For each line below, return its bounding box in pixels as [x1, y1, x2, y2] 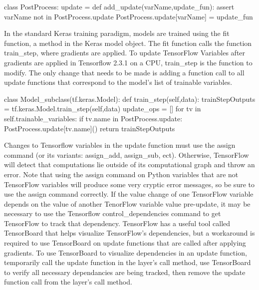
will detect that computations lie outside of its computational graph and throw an [4, 159, 255, 170]
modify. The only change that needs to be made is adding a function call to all [4, 67, 245, 77]
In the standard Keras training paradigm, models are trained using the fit [4, 28, 230, 38]
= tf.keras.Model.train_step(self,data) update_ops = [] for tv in [4, 103, 201, 114]
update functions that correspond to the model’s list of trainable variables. [4, 77, 233, 87]
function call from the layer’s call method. [4, 277, 132, 287]
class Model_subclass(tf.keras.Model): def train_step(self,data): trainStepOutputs [4, 93, 256, 104]
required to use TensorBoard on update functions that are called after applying [4, 238, 246, 248]
